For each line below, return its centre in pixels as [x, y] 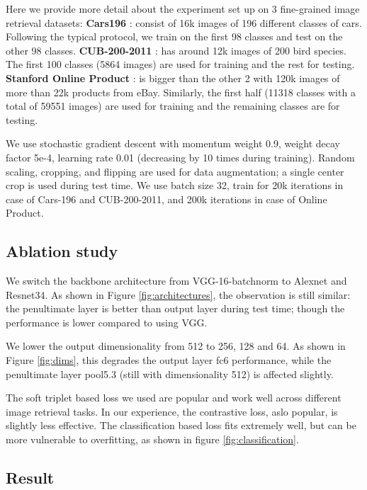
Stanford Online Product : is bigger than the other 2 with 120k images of [173, 78]
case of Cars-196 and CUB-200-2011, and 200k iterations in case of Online [166, 199]
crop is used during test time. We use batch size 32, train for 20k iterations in [175, 185]
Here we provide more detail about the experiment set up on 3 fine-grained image [183, 8]
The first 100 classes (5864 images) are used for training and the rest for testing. [180, 64]
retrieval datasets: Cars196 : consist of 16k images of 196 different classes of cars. [184, 22]
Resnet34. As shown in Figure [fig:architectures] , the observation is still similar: [178, 294]
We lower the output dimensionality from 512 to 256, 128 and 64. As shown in [176, 346]
